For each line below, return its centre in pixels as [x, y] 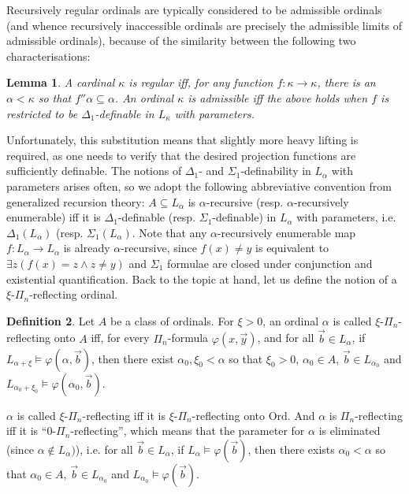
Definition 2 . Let [51, 320]
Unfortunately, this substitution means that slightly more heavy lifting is [182, 140]
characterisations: [48, 56]
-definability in [276, 171]
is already [87, 248]
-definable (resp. [157, 217]
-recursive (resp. [245, 201]
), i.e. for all [104, 449]
